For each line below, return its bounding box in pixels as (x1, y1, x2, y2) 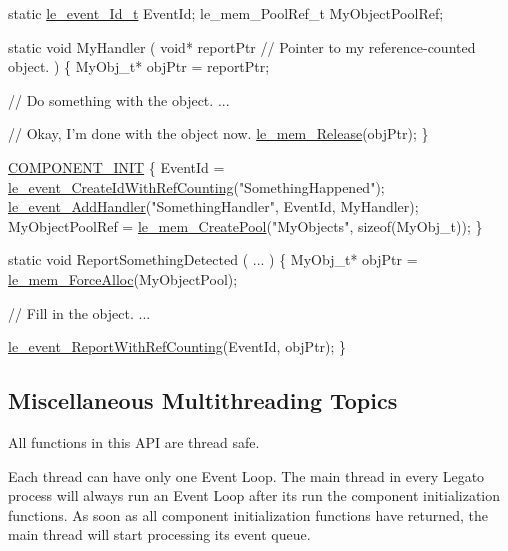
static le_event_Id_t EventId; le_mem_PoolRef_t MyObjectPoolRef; (8, 3, 444, 23)
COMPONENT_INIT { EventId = (8, 156, 225, 177)
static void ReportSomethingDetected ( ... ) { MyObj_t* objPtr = (8, 249, 418, 270)
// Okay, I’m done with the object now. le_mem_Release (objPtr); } (8, 123, 429, 144)
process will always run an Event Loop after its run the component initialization (8, 485, 501, 506)
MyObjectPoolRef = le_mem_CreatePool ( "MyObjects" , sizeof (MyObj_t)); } (8, 215, 483, 236)
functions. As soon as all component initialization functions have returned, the (8, 504, 489, 525)
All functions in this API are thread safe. (8, 431, 260, 452)
